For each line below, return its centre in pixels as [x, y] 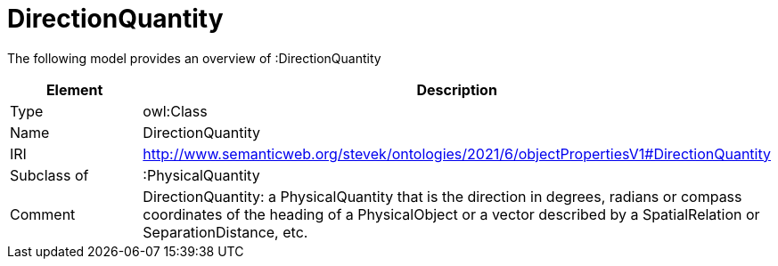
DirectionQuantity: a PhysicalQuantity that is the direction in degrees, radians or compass [442, 196]
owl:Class [175, 111]
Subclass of [49, 175]
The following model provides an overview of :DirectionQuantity [194, 58]
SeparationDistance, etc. [225, 232]
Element [74, 89]
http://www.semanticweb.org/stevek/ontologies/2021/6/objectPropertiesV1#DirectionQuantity [457, 153]
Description [457, 89]
